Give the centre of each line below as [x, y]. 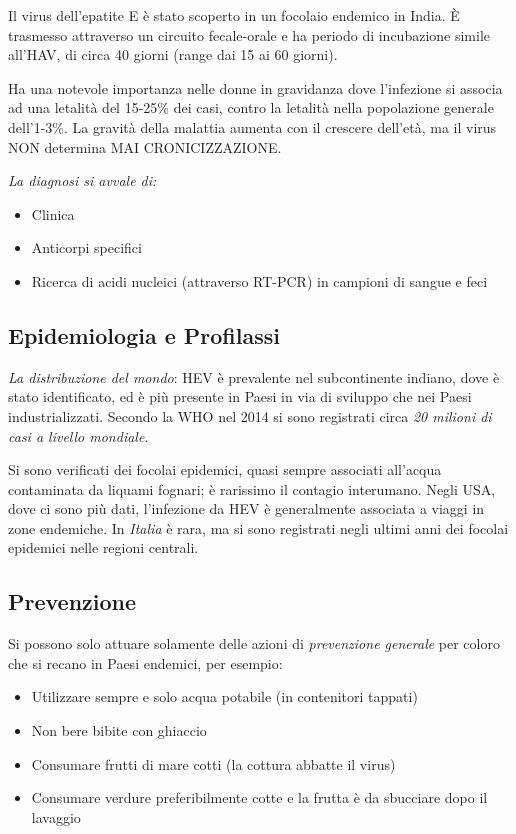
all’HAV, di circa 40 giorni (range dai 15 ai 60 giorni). [173, 54]
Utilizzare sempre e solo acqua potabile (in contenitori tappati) [224, 696]
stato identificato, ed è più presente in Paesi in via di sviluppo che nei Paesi [240, 396]
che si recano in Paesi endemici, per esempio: [145, 662]
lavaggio [56, 816]
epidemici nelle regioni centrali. [103, 547]
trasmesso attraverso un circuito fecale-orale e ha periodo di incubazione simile [249, 34]
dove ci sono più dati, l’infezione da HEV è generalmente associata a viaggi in [246, 508]
